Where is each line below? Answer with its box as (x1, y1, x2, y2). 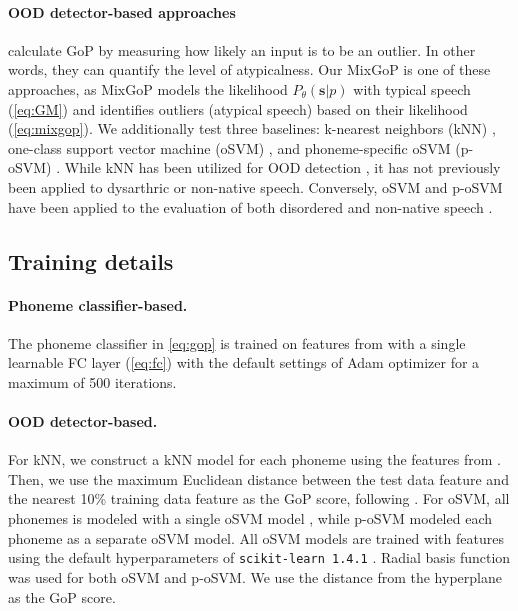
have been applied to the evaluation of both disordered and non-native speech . (8, 196, 493, 217)
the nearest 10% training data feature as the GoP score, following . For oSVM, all (8, 488, 510, 509)
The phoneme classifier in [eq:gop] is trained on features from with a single (8, 332, 466, 353)
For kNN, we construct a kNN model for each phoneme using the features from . (8, 449, 501, 470)
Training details (8, 245, 174, 276)
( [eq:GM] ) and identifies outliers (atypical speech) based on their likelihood (8, 98, 468, 119)
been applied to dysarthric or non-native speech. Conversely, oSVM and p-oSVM (8, 176, 503, 197)
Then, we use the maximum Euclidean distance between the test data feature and (8, 468, 509, 489)
